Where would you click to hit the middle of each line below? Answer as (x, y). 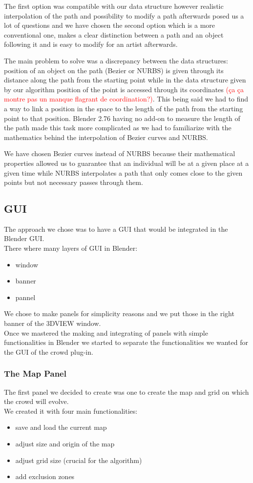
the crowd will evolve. (36, 401)
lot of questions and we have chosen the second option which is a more (110, 25)
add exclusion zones (45, 476)
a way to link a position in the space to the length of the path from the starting (124, 108)
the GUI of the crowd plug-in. (49, 352)
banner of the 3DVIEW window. (53, 323)
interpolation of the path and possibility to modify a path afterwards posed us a (124, 15)
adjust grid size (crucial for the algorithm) (79, 460)
